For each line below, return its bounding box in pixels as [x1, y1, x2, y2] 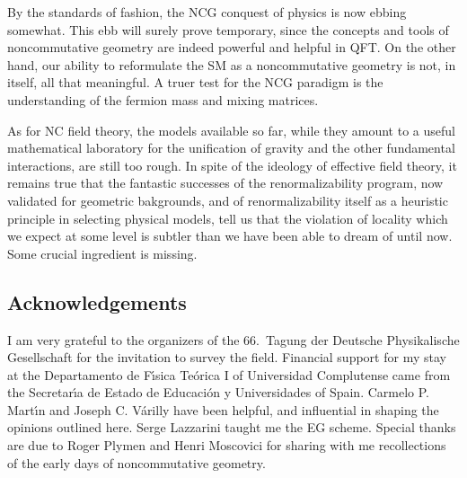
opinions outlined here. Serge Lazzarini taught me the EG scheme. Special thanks [7, 418, 456, 437]
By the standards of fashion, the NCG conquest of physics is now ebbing [7, 3, 407, 21]
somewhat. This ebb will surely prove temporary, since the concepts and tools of [7, 20, 449, 39]
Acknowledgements [7, 288, 187, 315]
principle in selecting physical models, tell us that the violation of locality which [7, 208, 448, 227]
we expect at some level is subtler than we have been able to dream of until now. [7, 226, 453, 245]
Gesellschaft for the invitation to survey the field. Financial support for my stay [7, 348, 446, 367]
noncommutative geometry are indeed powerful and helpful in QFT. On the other [7, 38, 456, 57]
